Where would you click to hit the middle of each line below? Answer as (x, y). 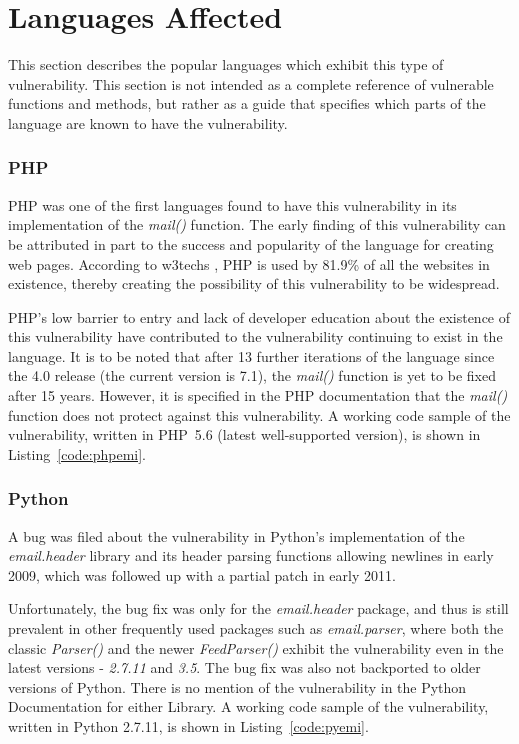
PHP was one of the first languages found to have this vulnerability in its (232, 204)
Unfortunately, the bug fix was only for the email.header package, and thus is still (258, 608)
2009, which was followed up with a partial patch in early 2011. (202, 574)
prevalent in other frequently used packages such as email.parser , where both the (256, 628)
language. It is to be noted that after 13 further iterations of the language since (251, 355)
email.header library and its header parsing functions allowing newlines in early (251, 555)
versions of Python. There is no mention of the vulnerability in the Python (237, 686)
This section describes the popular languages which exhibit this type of (226, 64)
